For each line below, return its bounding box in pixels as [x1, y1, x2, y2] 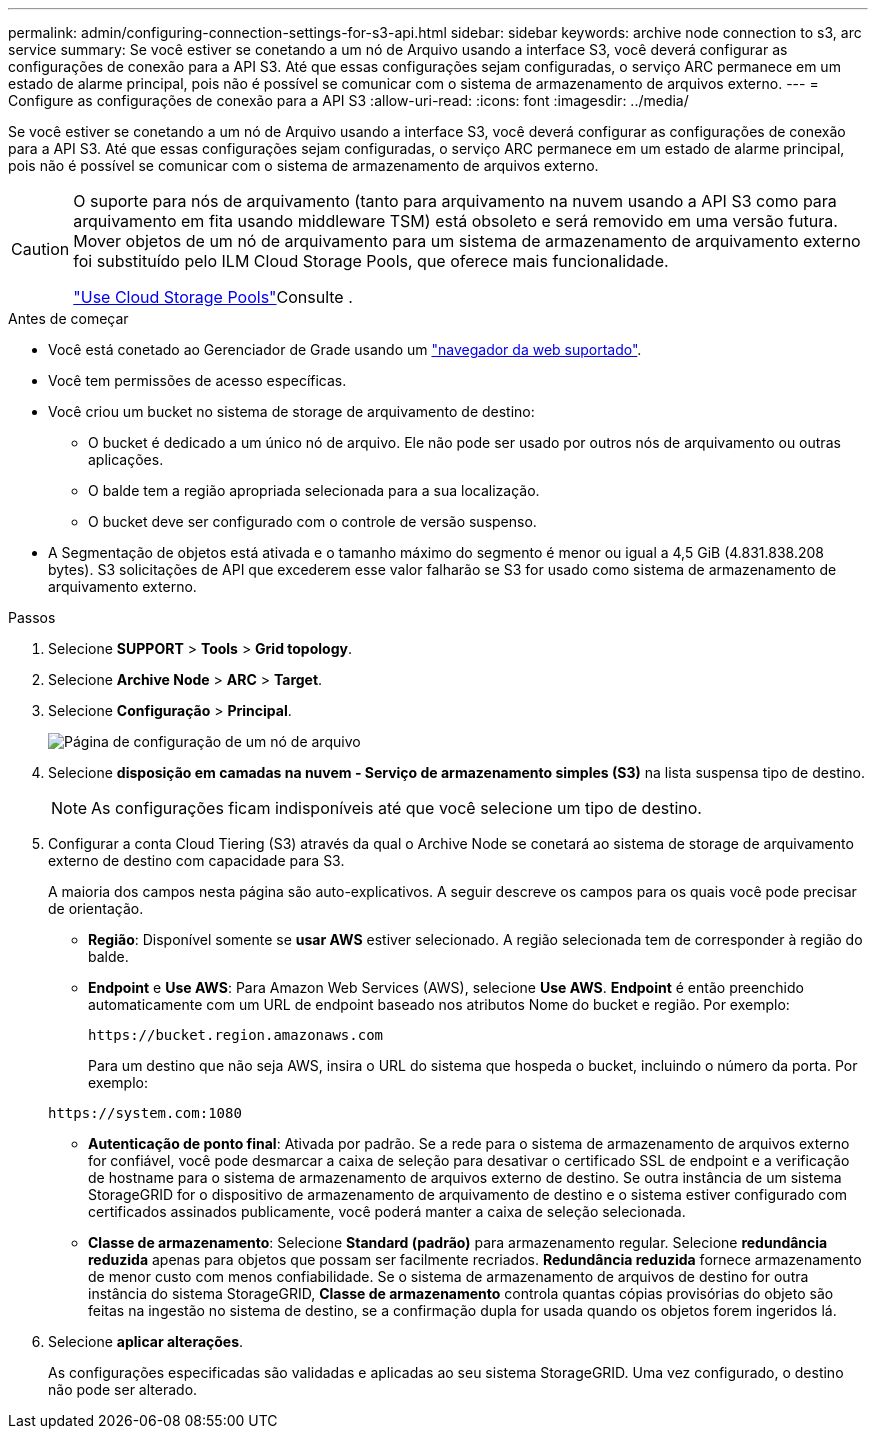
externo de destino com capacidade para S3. [48, 852, 345, 869]
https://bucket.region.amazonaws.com [88, 1027, 384, 1043]
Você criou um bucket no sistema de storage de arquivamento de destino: [48, 403, 535, 420]
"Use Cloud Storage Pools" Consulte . [73, 287, 353, 307]
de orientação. [48, 900, 144, 917]
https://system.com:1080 [48, 1105, 242, 1121]
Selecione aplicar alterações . [48, 1333, 244, 1350]
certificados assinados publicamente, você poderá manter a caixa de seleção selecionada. [88, 1203, 686, 1220]
